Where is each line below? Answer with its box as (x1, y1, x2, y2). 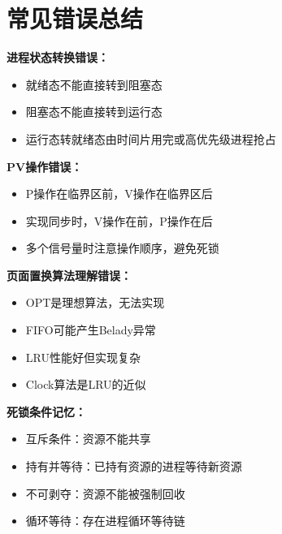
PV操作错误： (7, 157, 83, 174)
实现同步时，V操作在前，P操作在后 (25, 212, 213, 229)
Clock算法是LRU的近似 (25, 376, 146, 393)
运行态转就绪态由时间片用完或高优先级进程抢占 (25, 130, 276, 147)
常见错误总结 (7, 2, 144, 35)
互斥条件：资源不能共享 (25, 430, 151, 447)
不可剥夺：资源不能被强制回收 (25, 484, 185, 502)
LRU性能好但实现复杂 (25, 348, 141, 365)
